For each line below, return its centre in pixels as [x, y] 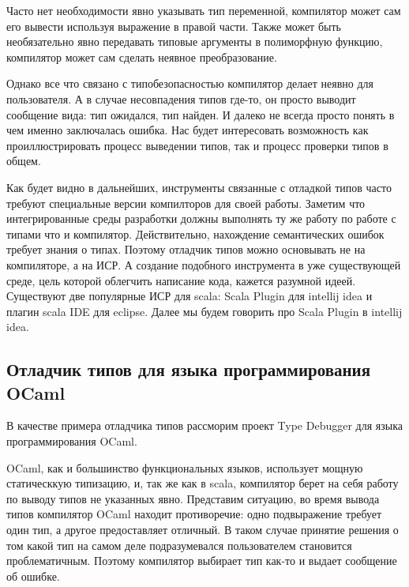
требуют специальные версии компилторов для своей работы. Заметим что [186, 203]
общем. [24, 161]
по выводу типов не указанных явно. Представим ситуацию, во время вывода [193, 498]
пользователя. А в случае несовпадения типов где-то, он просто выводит [181, 98]
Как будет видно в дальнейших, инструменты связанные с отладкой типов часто [199, 187]
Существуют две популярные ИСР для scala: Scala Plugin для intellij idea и [189, 296]
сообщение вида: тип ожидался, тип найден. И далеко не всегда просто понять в [201, 114]
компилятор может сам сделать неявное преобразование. [142, 56]
